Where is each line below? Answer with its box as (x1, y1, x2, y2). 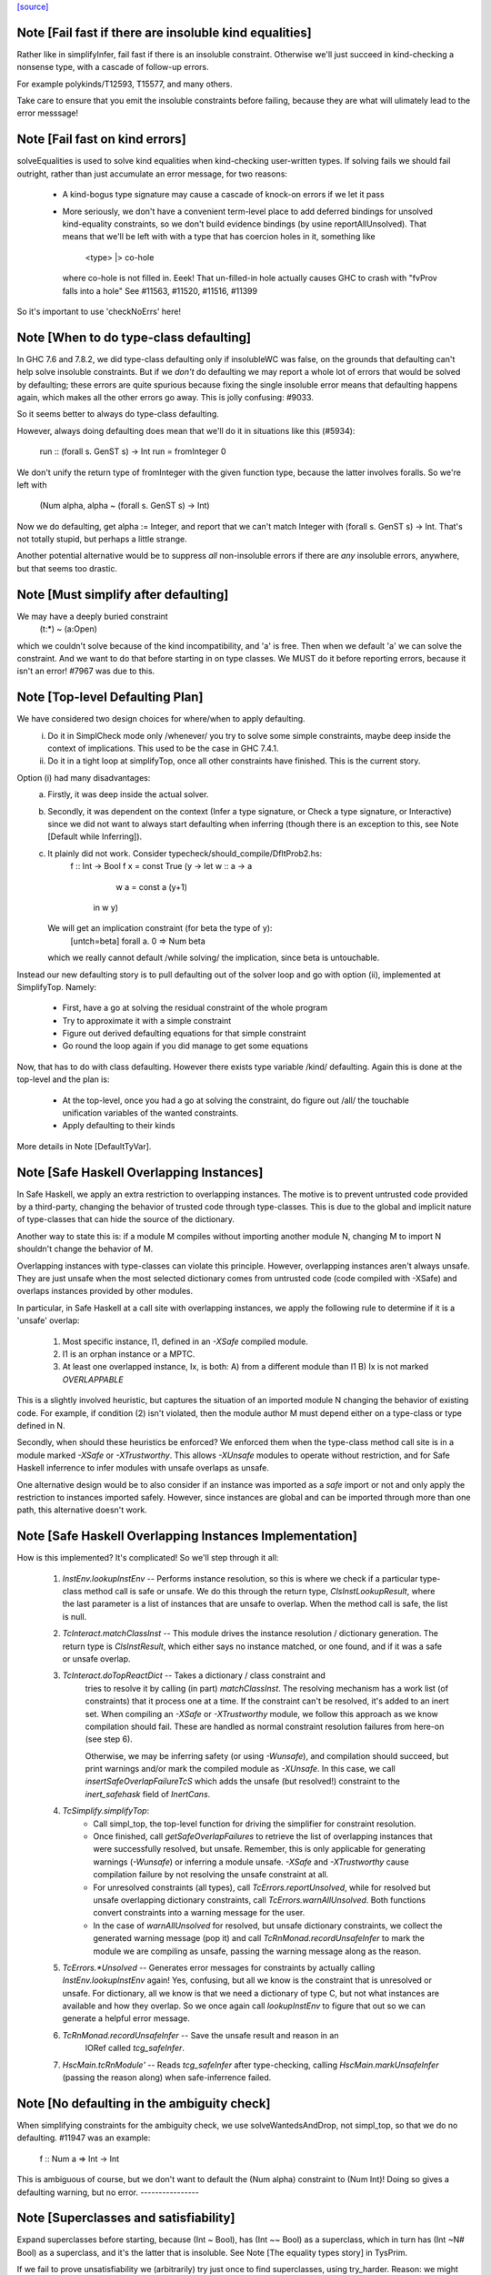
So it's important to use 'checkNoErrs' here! (16, 306, 182, 317)
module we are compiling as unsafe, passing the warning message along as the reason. (93, 1946, 422, 1956)
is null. (62, 1611, 87, 1622)
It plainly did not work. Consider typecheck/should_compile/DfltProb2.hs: (47, 847, 323, 859)
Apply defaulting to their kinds (62, 1120, 175, 1131)
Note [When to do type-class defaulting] (16, 329, 252, 345)
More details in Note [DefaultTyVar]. (16, 1140, 152, 1151)
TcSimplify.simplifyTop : (62, 1805, 150, 1816)
